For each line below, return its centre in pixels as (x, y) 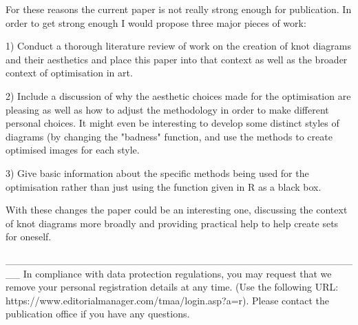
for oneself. (29, 237)
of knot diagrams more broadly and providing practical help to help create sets (172, 223)
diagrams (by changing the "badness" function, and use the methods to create (169, 136)
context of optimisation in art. (69, 73)
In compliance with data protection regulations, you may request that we (177, 273)
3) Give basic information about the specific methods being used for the (157, 172)
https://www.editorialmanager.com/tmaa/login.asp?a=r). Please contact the (167, 300)
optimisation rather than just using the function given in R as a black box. (164, 186)
